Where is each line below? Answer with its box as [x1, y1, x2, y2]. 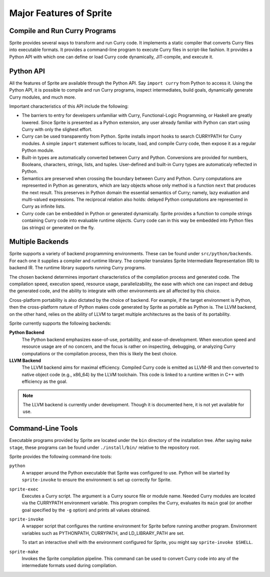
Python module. [21, 148, 54, 154]
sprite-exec [9, 486, 38, 492]
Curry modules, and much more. [9, 94, 76, 100]
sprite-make [9, 548, 38, 554]
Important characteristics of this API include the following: [9, 103, 129, 109]
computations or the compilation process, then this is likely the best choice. [21, 350, 177, 356]
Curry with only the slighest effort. [21, 127, 92, 133]
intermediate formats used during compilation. [21, 562, 117, 568]
